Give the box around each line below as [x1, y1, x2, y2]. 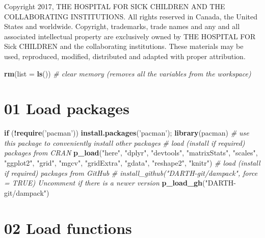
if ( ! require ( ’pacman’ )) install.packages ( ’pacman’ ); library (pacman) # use [4, 127, 249, 138]
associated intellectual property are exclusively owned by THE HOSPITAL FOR [4, 31, 256, 41]
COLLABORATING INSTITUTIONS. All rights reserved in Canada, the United [4, 11, 257, 21]
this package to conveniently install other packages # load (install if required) [4, 137, 245, 148]
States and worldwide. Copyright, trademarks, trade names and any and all [4, 21, 240, 32]
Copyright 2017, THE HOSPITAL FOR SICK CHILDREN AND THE [4, 1, 225, 11]
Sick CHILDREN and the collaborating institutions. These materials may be [4, 41, 244, 51]
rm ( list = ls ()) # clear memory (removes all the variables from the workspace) [4, 68, 251, 78]
